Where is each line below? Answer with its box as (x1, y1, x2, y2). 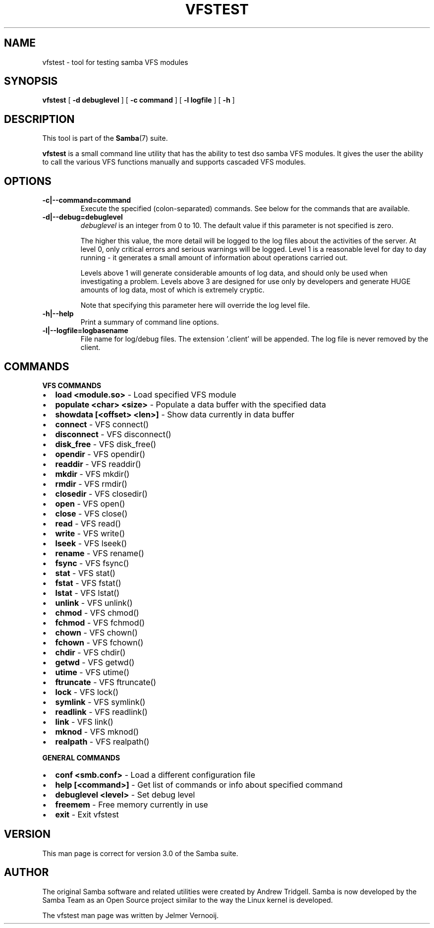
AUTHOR (4, 866, 49, 879)
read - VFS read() (55, 518, 121, 528)
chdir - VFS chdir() (55, 647, 126, 657)
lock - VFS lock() (55, 687, 119, 697)
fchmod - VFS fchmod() (55, 617, 145, 628)
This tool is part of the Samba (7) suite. (42, 134, 168, 143)
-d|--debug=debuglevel (42, 213, 123, 222)
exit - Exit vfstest (55, 809, 119, 819)
